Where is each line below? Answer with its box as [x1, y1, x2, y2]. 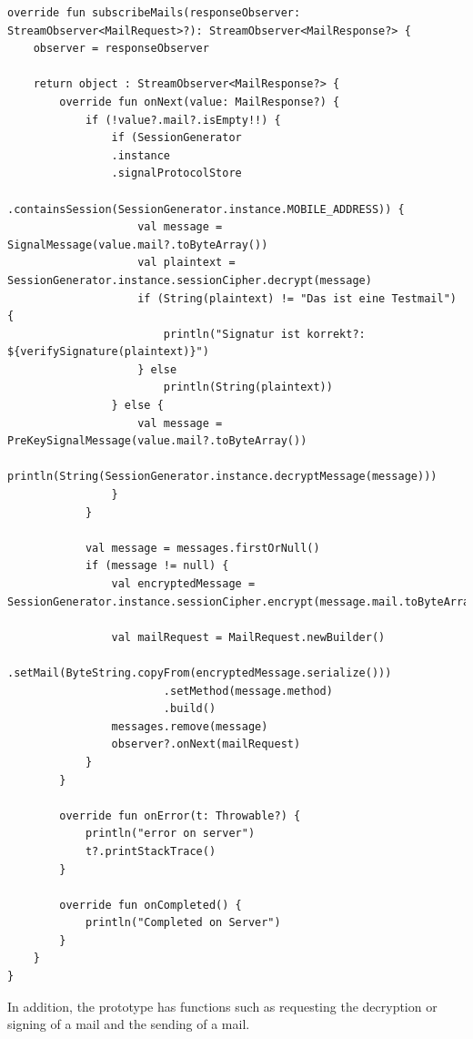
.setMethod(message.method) [163, 684, 333, 698]
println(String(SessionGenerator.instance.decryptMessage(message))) [7, 470, 438, 484]
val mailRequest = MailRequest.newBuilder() [111, 630, 386, 644]
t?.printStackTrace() [85, 844, 216, 858]
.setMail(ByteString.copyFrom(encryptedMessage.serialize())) [7, 666, 392, 679]
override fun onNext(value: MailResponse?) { [59, 95, 340, 108]
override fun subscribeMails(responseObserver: [7, 6, 301, 19]
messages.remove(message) [111, 719, 268, 733]
